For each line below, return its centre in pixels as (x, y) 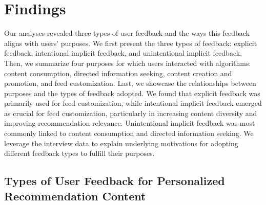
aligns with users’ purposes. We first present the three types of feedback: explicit (131, 43)
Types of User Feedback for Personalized (115, 181)
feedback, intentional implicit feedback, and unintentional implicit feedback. (123, 53)
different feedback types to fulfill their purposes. (79, 153)
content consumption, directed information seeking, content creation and (118, 73)
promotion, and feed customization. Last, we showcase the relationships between (130, 83)
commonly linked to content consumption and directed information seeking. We (129, 133)
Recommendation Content (75, 196)
